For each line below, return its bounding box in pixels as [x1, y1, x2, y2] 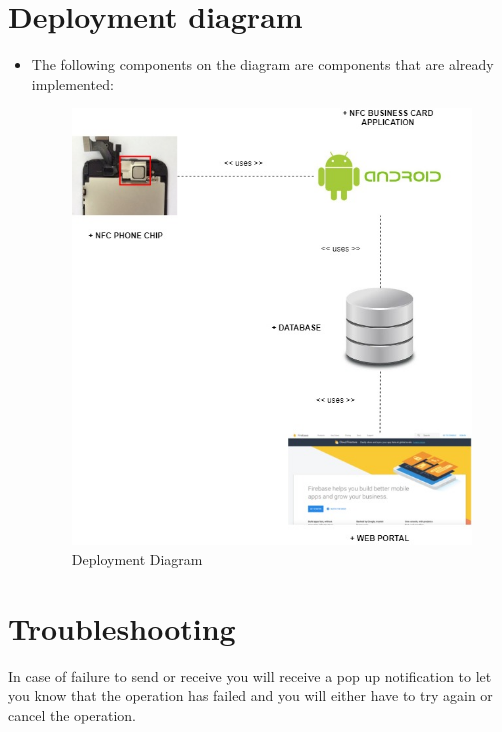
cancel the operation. [8, 704, 136, 725]
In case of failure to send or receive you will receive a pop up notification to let [8, 665, 492, 686]
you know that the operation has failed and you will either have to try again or [8, 685, 493, 706]
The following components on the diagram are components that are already [31, 54, 494, 75]
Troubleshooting [8, 607, 236, 648]
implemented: [31, 73, 114, 94]
